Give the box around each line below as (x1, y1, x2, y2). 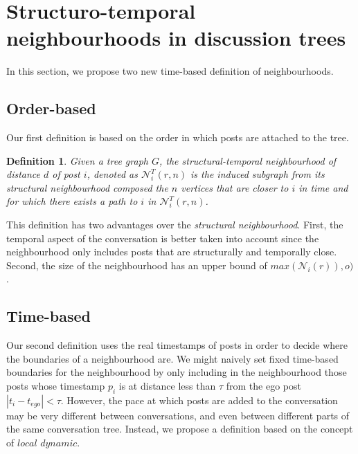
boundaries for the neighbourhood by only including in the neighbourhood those (6, 365, 347, 379)
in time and (298, 180, 348, 194)
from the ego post (226, 379, 301, 393)
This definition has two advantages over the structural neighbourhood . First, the (6, 217, 343, 232)
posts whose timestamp (6, 379, 105, 393)
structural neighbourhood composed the (6, 180, 168, 194)
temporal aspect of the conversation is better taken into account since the (6, 230, 319, 245)
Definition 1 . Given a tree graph (6, 153, 148, 167)
